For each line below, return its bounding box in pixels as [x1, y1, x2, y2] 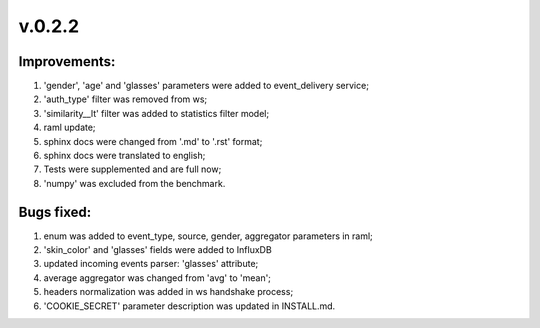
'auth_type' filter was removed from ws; [43, 93, 208, 105]
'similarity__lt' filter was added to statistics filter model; [43, 107, 270, 119]
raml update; [43, 121, 96, 134]
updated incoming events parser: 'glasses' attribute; [43, 258, 259, 270]
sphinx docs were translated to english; [43, 150, 206, 162]
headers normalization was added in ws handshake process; [43, 286, 294, 298]
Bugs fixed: [18, 203, 92, 220]
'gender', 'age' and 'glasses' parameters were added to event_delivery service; [43, 80, 370, 92]
